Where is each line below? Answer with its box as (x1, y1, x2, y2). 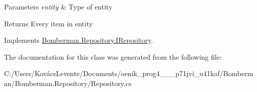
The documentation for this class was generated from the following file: (4, 51, 222, 62)
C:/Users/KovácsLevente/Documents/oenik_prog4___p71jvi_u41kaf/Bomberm (4, 68, 253, 79)
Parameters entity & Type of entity (4, 1, 113, 11)
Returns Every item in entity (4, 18, 93, 28)
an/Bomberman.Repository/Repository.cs (4, 78, 132, 88)
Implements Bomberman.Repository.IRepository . (4, 35, 153, 45)
